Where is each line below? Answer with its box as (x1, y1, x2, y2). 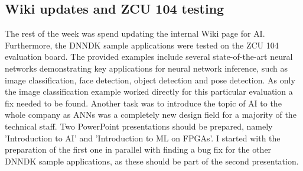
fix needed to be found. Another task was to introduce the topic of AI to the (5, 96, 282, 109)
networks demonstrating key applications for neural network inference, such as (5, 62, 288, 74)
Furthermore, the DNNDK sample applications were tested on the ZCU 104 (5, 38, 279, 51)
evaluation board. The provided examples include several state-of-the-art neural (5, 50, 293, 63)
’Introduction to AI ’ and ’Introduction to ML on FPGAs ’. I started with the (5, 131, 281, 144)
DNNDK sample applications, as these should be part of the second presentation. (5, 154, 299, 167)
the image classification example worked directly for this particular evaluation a (5, 85, 293, 98)
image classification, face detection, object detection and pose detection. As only (5, 73, 295, 86)
